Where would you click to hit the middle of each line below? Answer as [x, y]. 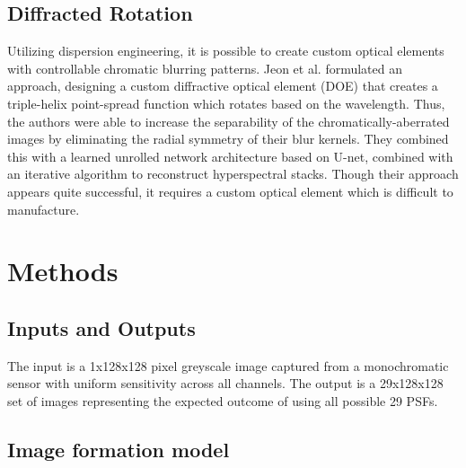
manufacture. [44, 209]
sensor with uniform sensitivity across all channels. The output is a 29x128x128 [225, 383]
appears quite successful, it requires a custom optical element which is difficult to [230, 191]
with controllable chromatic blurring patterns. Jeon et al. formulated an [205, 68]
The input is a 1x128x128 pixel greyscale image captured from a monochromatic [228, 365]
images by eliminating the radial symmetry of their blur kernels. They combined [228, 139]
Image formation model [119, 449]
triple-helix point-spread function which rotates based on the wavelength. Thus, [226, 103]
